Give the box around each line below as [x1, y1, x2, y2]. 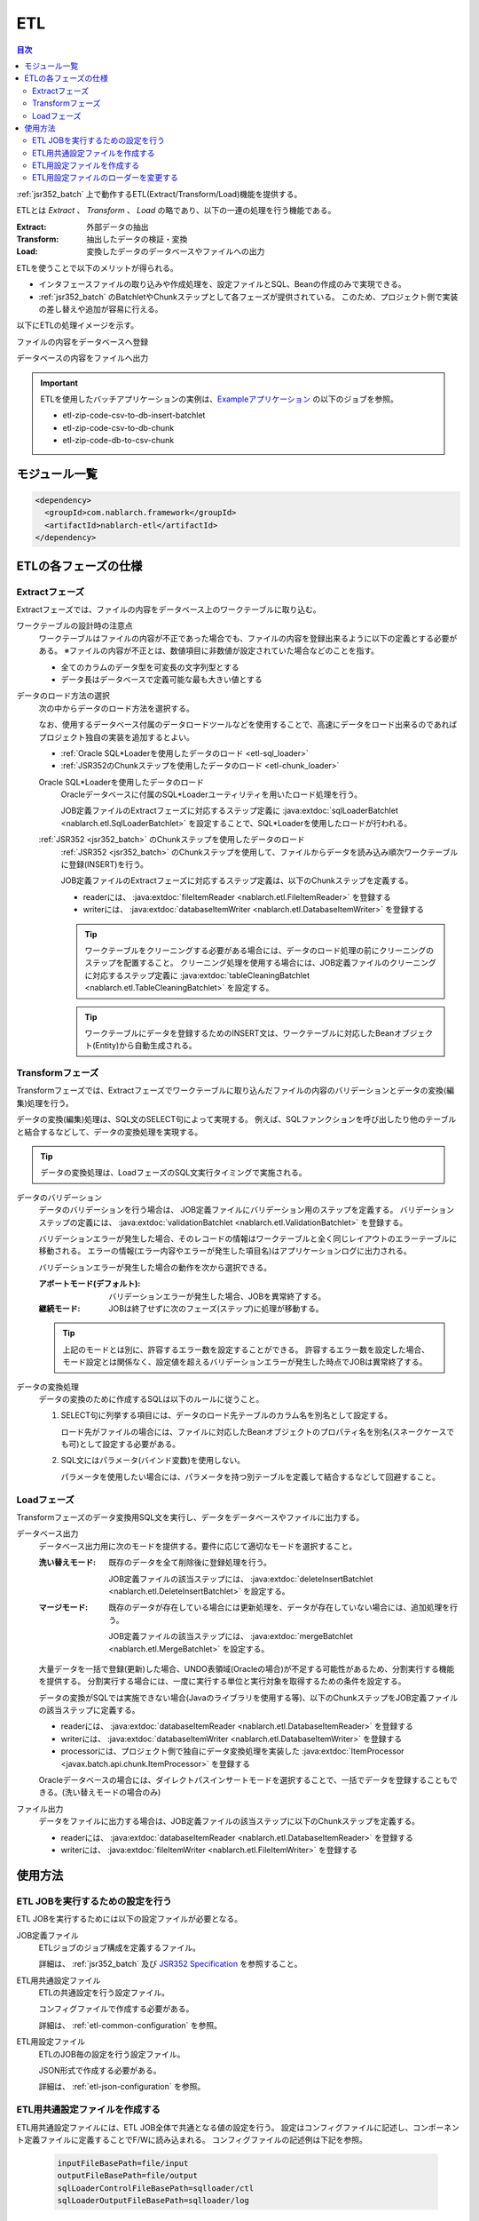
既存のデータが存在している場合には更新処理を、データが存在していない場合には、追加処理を [108, 1602, 451, 1612]
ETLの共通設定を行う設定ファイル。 [38, 1987, 170, 1998]
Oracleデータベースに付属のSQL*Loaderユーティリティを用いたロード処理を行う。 [60, 789, 363, 800]
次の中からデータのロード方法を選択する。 [38, 703, 194, 713]
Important [40, 378, 79, 388]
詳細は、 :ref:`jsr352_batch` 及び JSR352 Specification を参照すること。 [38, 1959, 302, 1970]
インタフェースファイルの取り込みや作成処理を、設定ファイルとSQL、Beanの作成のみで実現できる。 [38, 279, 407, 290]
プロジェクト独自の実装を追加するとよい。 [38, 731, 194, 742]
